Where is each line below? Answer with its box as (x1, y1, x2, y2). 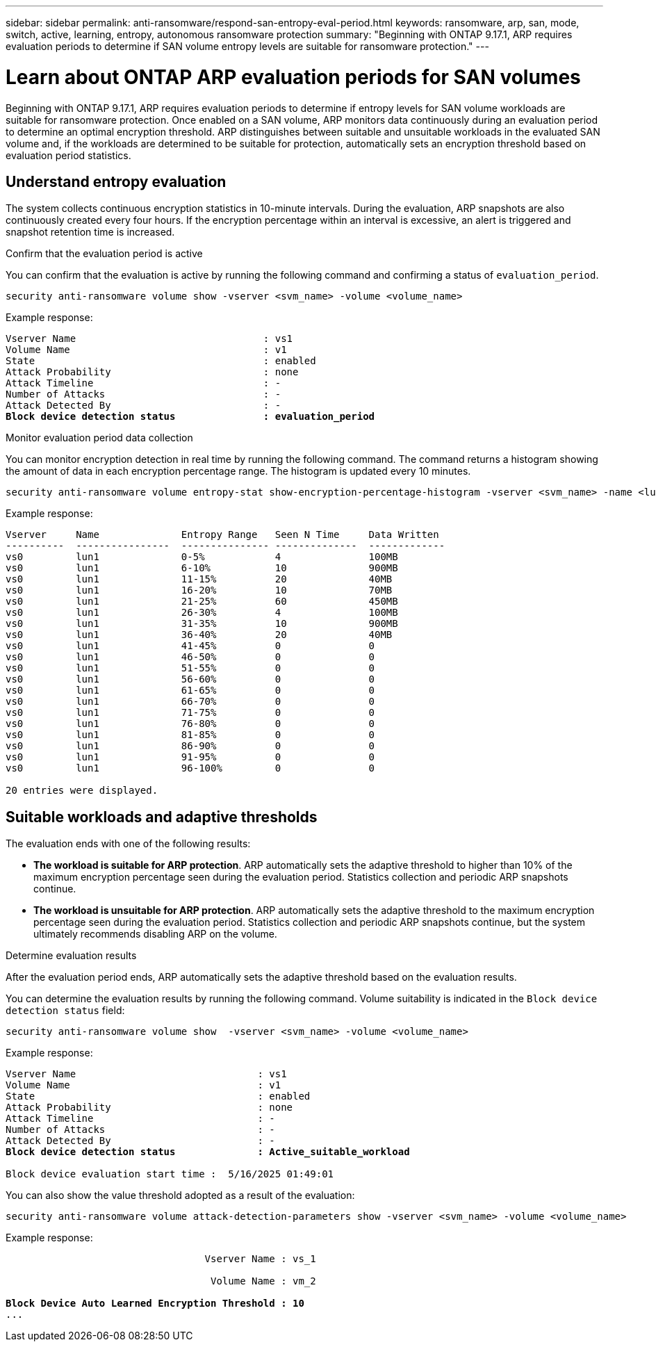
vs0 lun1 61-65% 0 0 (6, 685, 375, 696)
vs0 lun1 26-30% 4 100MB (6, 607, 398, 619)
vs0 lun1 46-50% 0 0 (6, 651, 375, 663)
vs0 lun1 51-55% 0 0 (6, 662, 375, 674)
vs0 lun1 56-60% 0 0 (6, 673, 375, 685)
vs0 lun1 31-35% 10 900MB (6, 618, 398, 630)
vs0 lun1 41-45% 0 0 (6, 640, 375, 652)
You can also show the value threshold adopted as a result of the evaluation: (6, 1189, 355, 1202)
